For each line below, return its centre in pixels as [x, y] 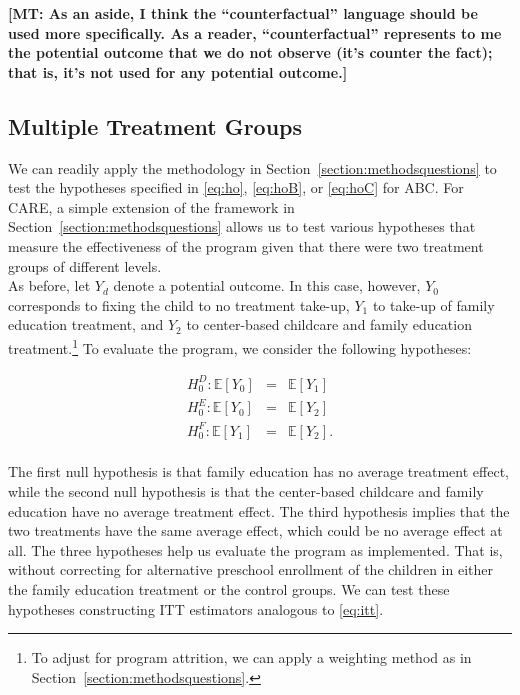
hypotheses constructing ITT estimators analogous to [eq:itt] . [196, 608]
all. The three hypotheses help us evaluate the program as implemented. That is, [255, 549]
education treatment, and [86, 324]
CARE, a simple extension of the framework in [151, 206]
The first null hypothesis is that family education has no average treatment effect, [258, 471]
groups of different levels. [85, 265]
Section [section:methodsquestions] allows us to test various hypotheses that [242, 226]
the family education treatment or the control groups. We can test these [229, 588]
